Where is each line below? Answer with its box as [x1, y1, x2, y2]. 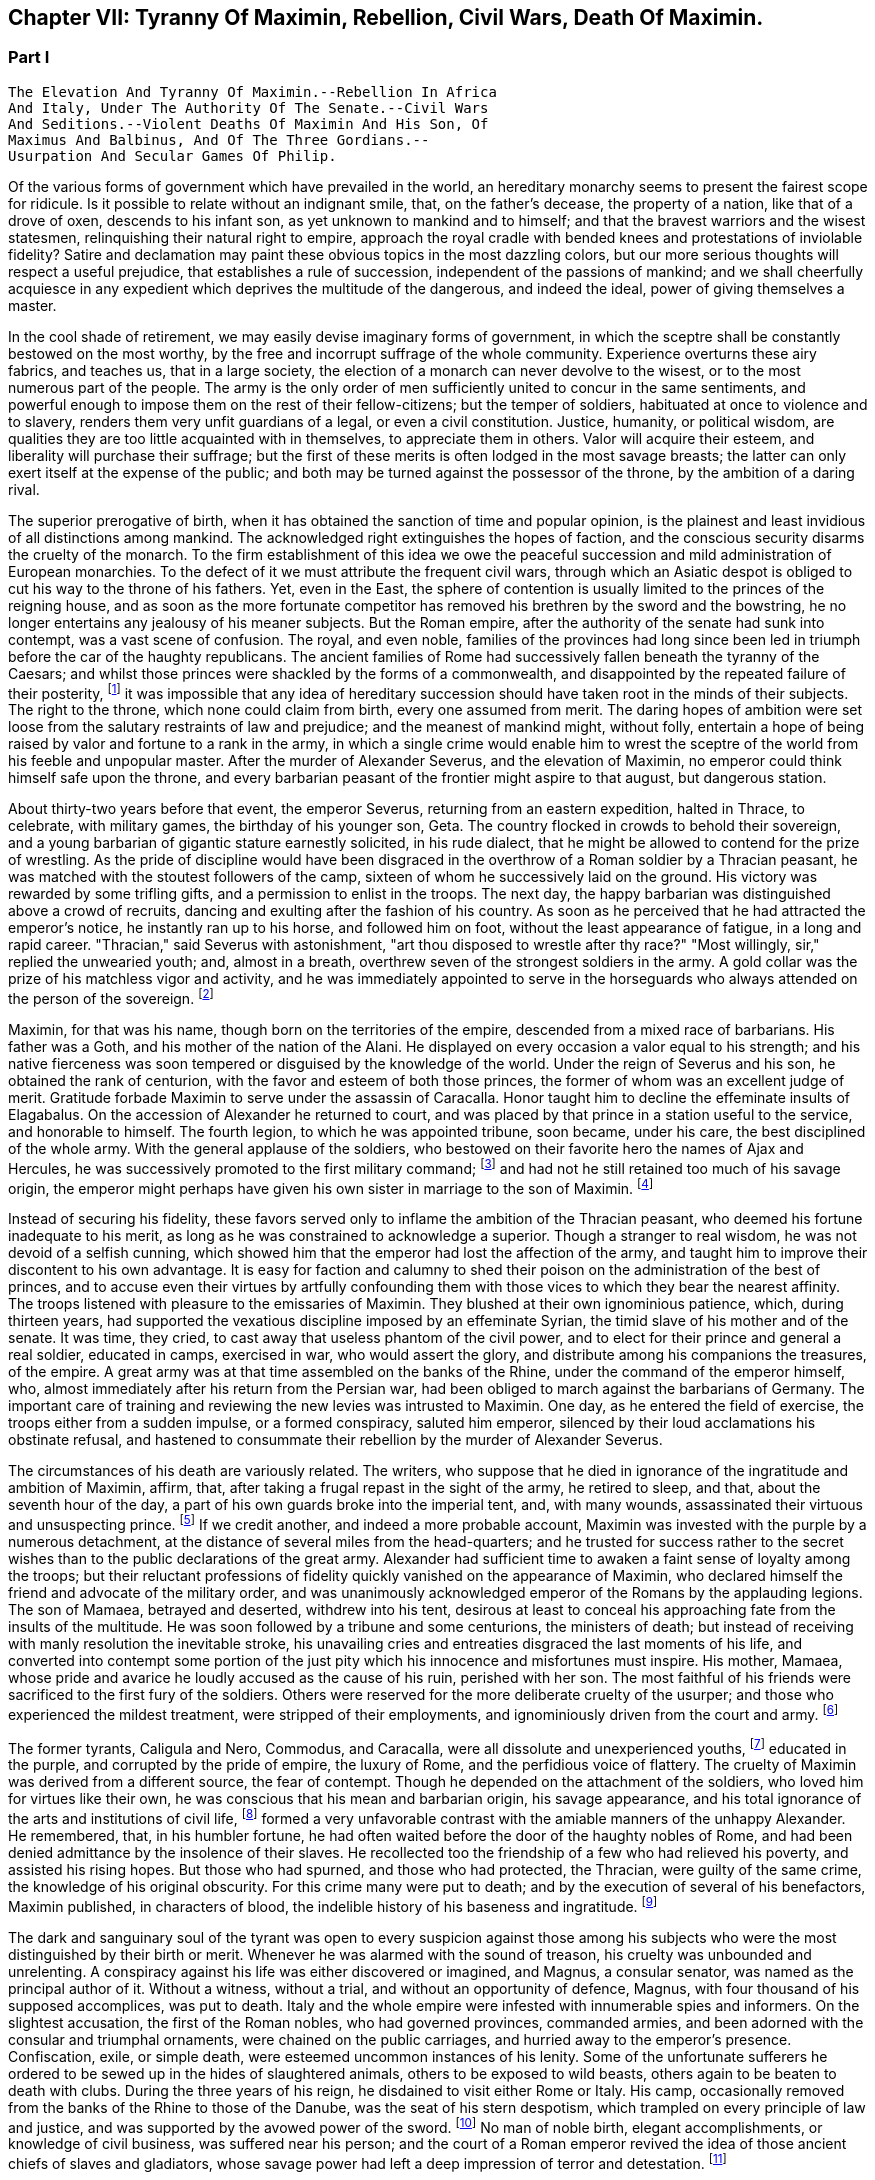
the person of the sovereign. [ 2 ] [8, 987, 214, 1008]
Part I [8, 47, 50, 68]
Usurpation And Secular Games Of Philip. [8, 147, 337, 164]
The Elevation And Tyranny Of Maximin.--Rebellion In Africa [8, 83, 497, 100]
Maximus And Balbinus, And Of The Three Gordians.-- [8, 131, 430, 148]
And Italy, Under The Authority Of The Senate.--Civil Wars [8, 99, 489, 116]
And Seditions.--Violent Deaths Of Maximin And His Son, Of [8, 115, 489, 132]
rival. [8, 480, 40, 498]
